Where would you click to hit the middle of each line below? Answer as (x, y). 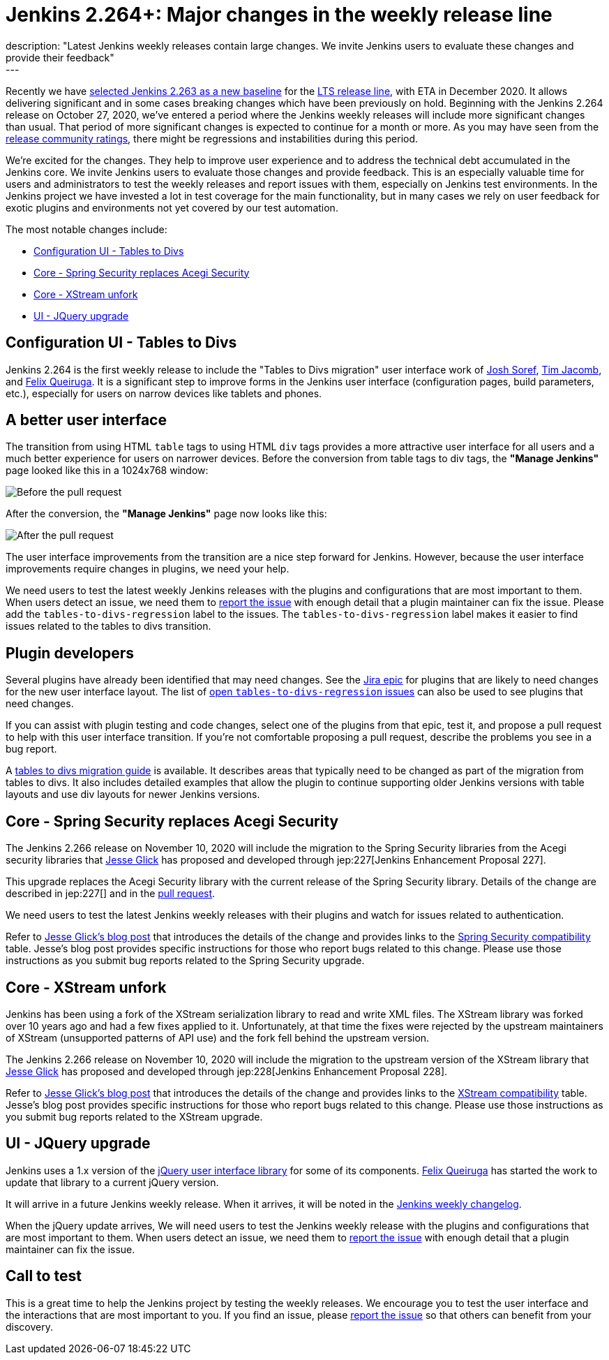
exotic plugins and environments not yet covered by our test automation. (172, 207)
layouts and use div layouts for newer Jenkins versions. (133, 794)
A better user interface (86, 420)
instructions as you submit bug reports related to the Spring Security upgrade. (185, 961)
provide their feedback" (60, 57)
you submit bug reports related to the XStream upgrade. (134, 1116)
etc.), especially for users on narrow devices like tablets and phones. (164, 393)
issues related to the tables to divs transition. (108, 626)
